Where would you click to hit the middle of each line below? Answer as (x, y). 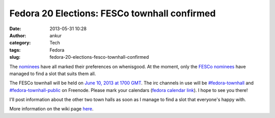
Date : (15, 29)
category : (20, 43)
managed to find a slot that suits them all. (53, 74)
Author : (18, 35)
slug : (15, 57)
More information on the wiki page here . (51, 109)
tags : (15, 50)
